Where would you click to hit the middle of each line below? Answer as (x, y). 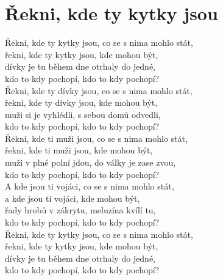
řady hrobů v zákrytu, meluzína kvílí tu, (80, 210)
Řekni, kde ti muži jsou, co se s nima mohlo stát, (96, 138)
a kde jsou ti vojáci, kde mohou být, (73, 198)
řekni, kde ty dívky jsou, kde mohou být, (81, 102)
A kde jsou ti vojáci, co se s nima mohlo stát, (90, 186)
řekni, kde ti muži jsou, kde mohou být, (79, 150)
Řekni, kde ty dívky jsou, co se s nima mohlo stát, (99, 90)
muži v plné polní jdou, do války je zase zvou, (90, 162)
